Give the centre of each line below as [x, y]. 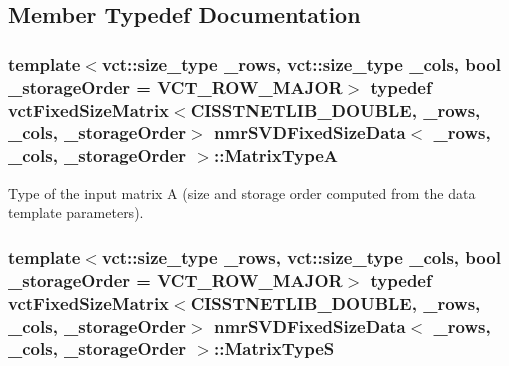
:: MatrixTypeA [276, 155]
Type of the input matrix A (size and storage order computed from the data [242, 192]
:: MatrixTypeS [274, 348]
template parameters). [76, 212]
